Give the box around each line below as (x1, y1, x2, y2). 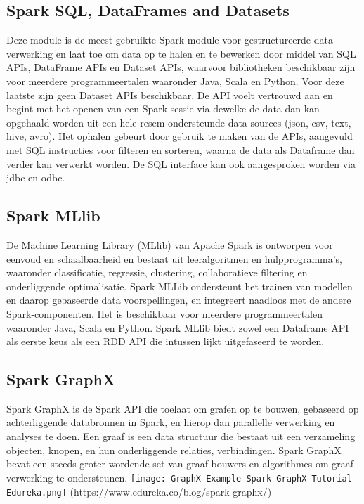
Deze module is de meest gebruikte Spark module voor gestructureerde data (6, 32, 333, 47)
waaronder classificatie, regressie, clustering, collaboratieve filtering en (6, 265, 308, 280)
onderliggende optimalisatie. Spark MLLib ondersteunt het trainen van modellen (6, 278, 353, 293)
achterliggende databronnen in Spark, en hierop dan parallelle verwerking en (6, 415, 335, 429)
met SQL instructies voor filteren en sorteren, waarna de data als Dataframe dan (6, 142, 355, 157)
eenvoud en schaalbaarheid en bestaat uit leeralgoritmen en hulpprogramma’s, (6, 251, 343, 266)
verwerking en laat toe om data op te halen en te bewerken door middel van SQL (6, 46, 356, 60)
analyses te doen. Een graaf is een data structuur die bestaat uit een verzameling (6, 429, 356, 444)
